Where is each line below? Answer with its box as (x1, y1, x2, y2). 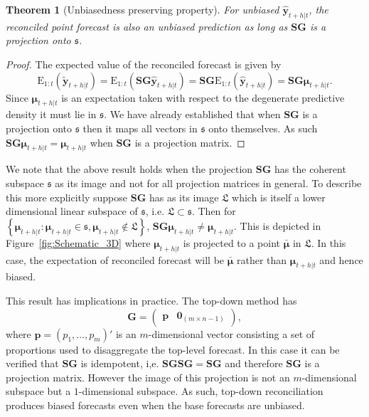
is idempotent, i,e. (80, 356, 159, 371)
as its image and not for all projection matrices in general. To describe (55, 175, 362, 190)
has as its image (149, 189, 219, 204)
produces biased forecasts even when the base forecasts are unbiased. (6, 397, 305, 412)
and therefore (225, 356, 283, 371)
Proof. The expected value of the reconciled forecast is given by (6, 56, 282, 71)
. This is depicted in (234, 218, 321, 233)
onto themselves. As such (208, 120, 318, 135)
